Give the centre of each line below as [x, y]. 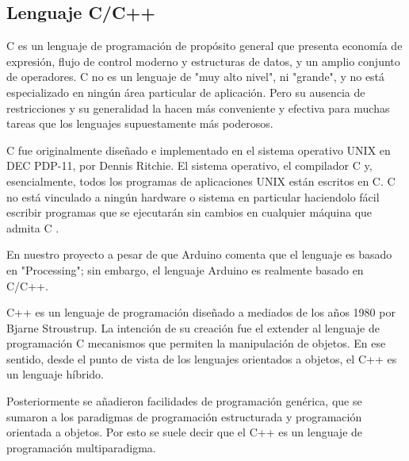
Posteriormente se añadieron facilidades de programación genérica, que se [184, 401]
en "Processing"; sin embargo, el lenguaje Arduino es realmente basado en [185, 269]
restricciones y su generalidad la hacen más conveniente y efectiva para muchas [198, 108]
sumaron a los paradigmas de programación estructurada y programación [184, 416]
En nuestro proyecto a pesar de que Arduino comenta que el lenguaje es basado [199, 254]
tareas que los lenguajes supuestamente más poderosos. [140, 123]
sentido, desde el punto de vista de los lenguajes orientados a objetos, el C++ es [202, 358]
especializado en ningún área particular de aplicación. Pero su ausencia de [186, 92]
